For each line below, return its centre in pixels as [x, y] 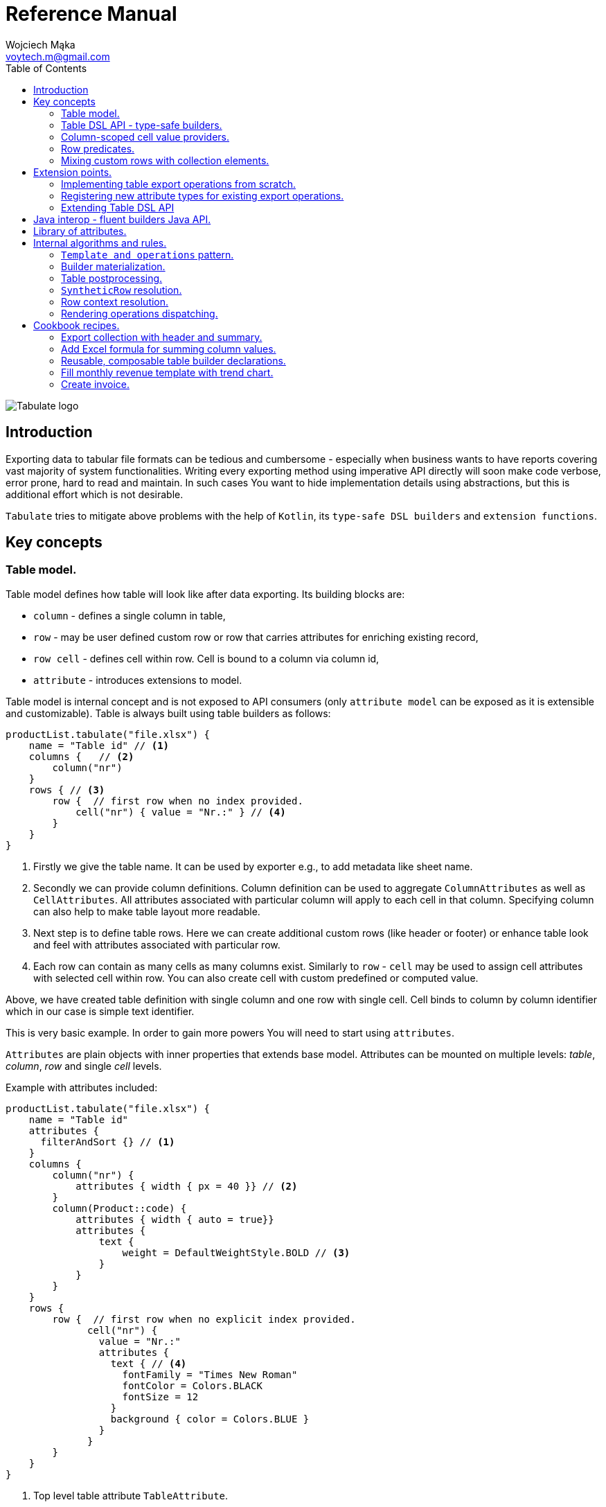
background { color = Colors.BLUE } [210, 1419]
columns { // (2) [81, 756]
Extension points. [73, 172]
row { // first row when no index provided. [178, 801]
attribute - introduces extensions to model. [138, 680]
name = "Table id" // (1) [99, 745]
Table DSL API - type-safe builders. [142, 125]
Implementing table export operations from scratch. [178, 184]
